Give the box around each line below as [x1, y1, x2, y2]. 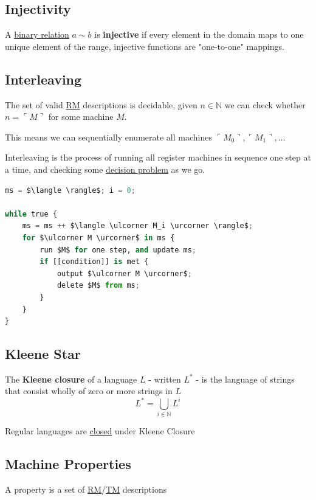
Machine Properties [5, 454, 131, 473]
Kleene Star [5, 344, 81, 363]
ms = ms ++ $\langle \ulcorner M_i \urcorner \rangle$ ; [22, 221, 253, 231]
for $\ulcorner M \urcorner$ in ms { [22, 233, 175, 242]
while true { [5, 209, 57, 218]
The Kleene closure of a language [5, 372, 137, 385]
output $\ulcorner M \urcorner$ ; [57, 269, 192, 278]
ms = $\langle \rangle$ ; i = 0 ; [5, 186, 136, 195]
